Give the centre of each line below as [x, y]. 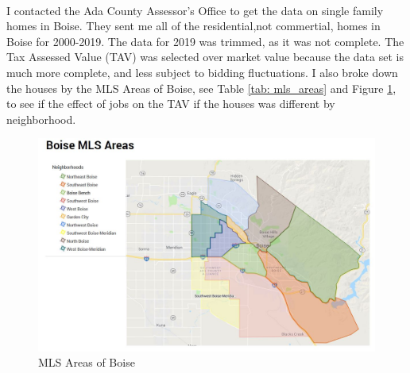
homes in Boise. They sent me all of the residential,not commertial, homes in [193, 26]
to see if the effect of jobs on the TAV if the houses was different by [171, 104]
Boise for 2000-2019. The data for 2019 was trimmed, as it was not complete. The [205, 41]
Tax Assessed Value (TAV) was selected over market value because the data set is [205, 57]
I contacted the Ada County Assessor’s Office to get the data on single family [195, 10]
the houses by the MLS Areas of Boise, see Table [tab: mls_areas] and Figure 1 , [201, 88]
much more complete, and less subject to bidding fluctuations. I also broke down [202, 72]
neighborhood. [41, 119]
